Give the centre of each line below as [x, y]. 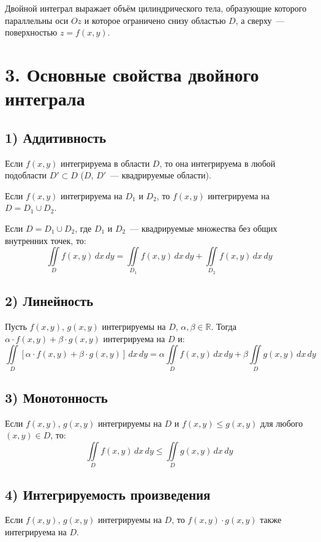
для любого [282, 423]
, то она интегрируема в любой [217, 163]
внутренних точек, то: [46, 240]
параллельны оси [37, 20]
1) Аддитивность [56, 137]
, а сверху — [260, 20]
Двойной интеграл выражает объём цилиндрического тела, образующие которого [156, 8]
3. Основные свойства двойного [132, 74]
